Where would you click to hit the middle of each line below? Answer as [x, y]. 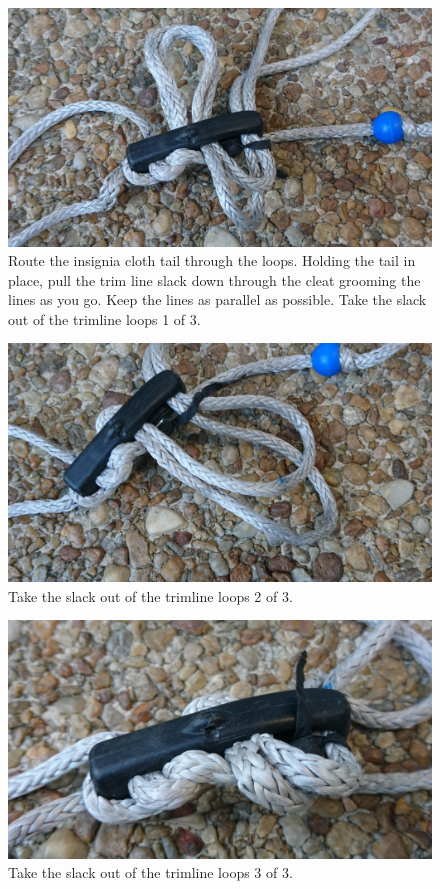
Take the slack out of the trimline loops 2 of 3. [150, 595]
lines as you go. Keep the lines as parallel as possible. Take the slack [217, 299]
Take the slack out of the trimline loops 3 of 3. [150, 872]
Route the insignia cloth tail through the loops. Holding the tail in [212, 260]
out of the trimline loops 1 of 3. [104, 318]
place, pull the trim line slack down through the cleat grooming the [214, 279]
